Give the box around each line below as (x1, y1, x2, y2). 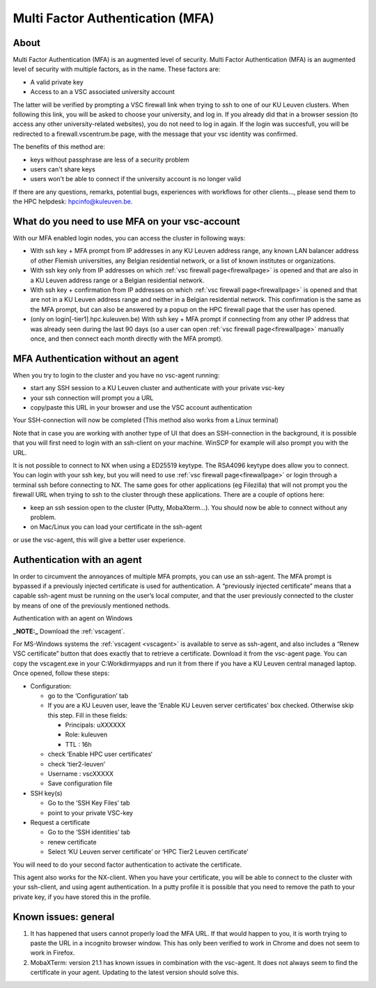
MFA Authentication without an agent (13, 353, 179, 364)
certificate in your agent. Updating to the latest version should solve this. (30, 968, 240, 977)
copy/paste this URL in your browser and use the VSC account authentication (30, 403, 252, 412)
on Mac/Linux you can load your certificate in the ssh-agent (30, 523, 203, 531)
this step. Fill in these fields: (47, 711, 128, 719)
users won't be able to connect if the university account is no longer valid (30, 175, 242, 183)
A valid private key (30, 77, 84, 86)
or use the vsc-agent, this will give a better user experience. (13, 535, 186, 543)
